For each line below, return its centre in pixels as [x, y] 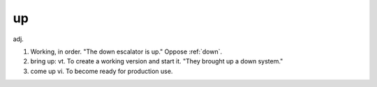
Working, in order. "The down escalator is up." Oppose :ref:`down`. [126, 52]
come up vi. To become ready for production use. [102, 71]
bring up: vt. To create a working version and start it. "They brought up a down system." [157, 61]
